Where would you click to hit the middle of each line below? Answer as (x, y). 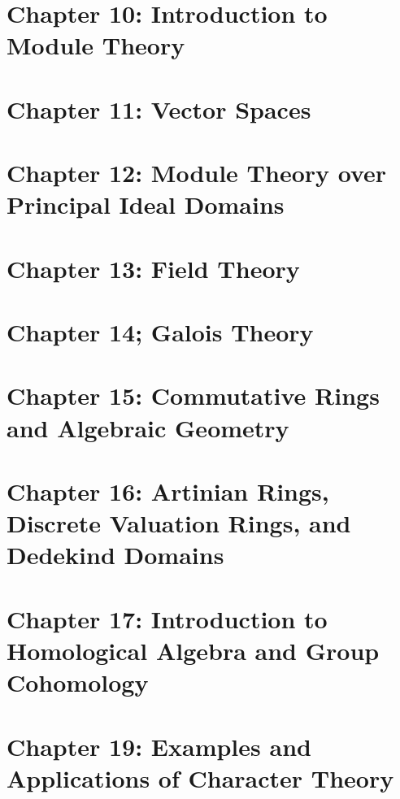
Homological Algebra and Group (193, 650)
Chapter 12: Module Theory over (197, 173)
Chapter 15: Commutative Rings (193, 395)
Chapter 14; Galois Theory (160, 332)
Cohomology (78, 682)
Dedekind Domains (115, 555)
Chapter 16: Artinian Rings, (168, 491)
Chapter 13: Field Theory (153, 268)
